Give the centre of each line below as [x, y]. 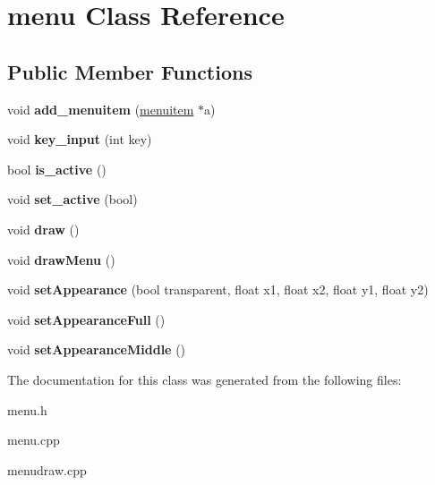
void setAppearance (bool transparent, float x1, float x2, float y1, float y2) [218, 289]
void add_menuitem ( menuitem [101, 109]
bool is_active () [57, 169]
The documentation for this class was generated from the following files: [205, 379]
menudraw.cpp [47, 469]
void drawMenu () [61, 259]
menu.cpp [34, 440]
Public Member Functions [130, 71]
